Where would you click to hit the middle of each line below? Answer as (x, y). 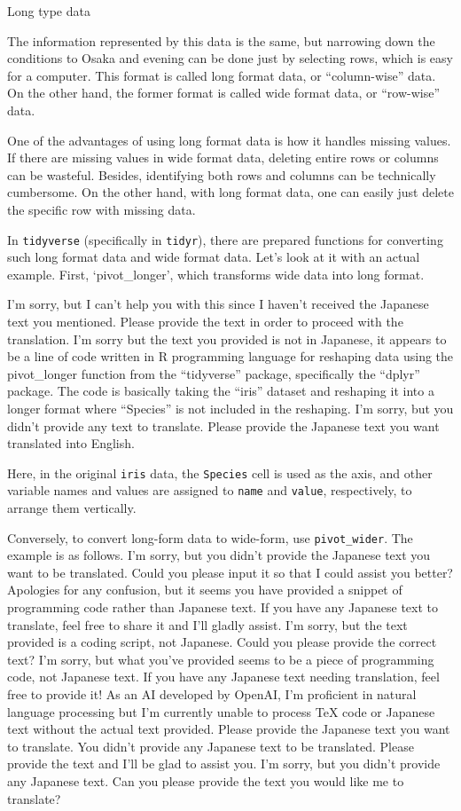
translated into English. (71, 443)
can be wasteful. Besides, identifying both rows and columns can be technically (222, 174)
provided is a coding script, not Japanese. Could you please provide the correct (222, 642)
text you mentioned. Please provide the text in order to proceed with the (205, 321)
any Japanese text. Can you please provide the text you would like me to (206, 781)
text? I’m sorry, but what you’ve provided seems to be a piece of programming (221, 659)
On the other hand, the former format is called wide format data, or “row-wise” (224, 93)
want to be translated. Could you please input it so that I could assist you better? (230, 572)
